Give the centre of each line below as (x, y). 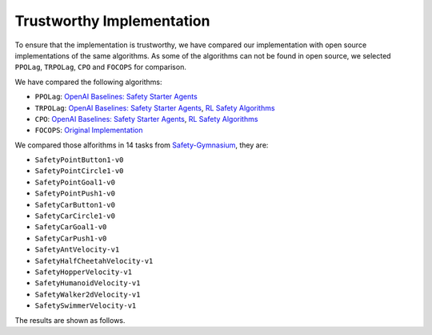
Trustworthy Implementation (112, 21)
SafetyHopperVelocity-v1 (83, 272)
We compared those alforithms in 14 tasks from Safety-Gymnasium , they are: (142, 145)
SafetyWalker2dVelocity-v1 (88, 294)
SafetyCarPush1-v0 (71, 238)
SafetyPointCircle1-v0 (79, 171)
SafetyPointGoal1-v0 (75, 182)
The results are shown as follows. (70, 320)
